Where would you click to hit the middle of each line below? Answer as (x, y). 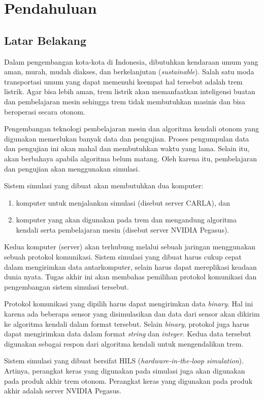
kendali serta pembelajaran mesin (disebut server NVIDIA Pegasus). (123, 229)
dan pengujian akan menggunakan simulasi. (72, 168)
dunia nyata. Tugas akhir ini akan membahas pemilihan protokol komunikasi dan (130, 277)
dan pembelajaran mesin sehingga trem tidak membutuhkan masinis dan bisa (125, 101)
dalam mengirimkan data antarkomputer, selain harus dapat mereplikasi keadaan (130, 266)
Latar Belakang (45, 40)
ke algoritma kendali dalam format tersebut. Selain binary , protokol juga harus (127, 323)
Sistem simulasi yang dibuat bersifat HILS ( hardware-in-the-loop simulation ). (124, 361)
